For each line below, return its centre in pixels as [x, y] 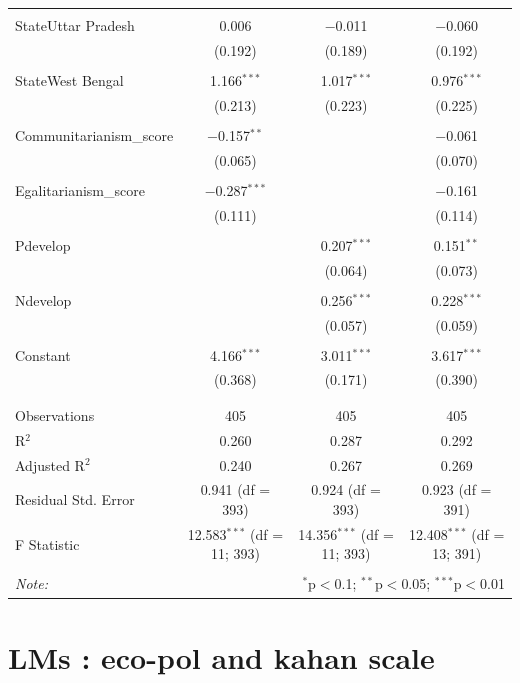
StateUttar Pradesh [75, 25]
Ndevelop [43, 299]
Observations [55, 414]
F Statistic [47, 543]
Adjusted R [50, 464]
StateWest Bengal [69, 79]
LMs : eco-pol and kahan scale [221, 656]
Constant [43, 354]
